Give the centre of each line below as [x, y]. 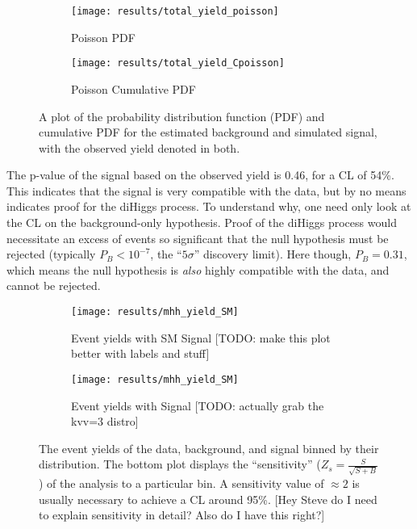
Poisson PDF [103, 37]
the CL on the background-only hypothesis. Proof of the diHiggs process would [202, 223]
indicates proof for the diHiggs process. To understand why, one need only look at [209, 206]
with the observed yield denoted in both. [140, 147]
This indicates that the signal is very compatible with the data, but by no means [206, 190]
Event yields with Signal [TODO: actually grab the [198, 405]
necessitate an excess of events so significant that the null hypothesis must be [198, 238]
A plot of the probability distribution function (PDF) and [182, 116]
